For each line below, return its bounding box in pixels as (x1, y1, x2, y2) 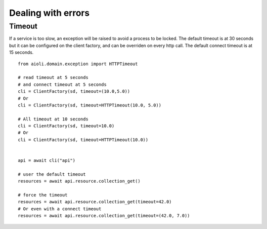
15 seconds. (9, 49, 34, 55)
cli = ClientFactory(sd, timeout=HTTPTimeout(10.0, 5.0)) (18, 102, 162, 108)
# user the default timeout (18, 171, 86, 177)
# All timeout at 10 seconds (18, 116, 89, 122)
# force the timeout (18, 192, 68, 197)
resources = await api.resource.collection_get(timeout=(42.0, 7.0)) (18, 213, 190, 219)
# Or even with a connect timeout (18, 206, 101, 212)
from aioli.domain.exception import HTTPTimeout (18, 61, 138, 67)
